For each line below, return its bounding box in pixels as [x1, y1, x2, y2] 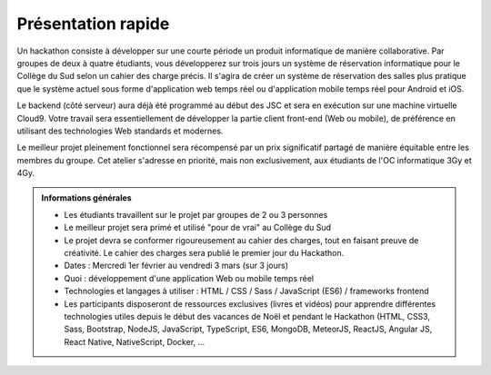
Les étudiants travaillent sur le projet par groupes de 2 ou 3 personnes [64, 209, 328, 220]
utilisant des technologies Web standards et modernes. [16, 125, 224, 136]
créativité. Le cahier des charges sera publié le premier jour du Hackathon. [64, 248, 345, 259]
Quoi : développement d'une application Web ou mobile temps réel [64, 272, 314, 283]
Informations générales [41, 192, 132, 203]
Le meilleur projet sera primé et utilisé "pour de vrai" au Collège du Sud [64, 222, 332, 233]
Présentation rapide [16, 14, 170, 34]
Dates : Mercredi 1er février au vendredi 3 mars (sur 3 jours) [64, 260, 289, 271]
